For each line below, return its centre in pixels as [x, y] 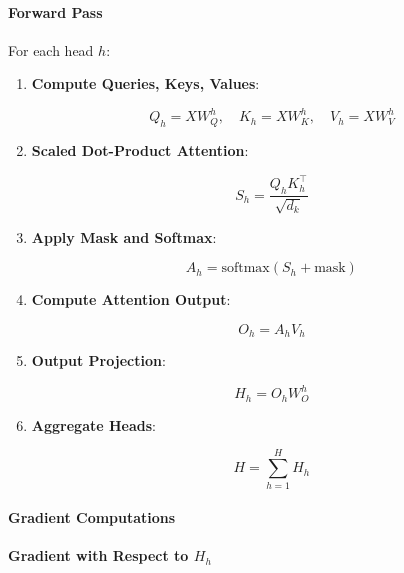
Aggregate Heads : [93, 424]
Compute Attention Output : [131, 299]
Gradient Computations [92, 517]
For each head [51, 49]
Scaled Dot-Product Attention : [140, 150]
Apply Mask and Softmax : [124, 236]
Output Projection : [98, 360]
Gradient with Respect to [98, 555]
